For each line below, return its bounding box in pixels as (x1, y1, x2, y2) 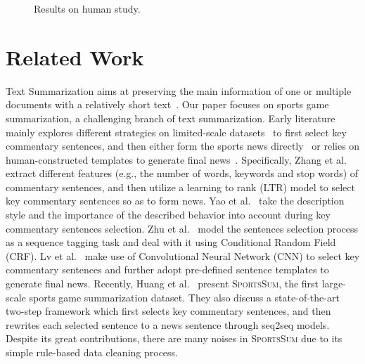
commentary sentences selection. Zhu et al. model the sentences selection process (6, 221, 359, 235)
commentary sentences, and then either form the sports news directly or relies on (6, 138, 360, 153)
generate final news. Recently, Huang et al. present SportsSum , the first (6, 276, 319, 291)
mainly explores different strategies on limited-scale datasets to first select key (6, 124, 347, 139)
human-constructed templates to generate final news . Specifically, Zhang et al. (6, 152, 347, 167)
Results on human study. (34, 1, 141, 15)
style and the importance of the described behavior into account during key (6, 207, 331, 222)
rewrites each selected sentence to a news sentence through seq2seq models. (6, 317, 330, 332)
